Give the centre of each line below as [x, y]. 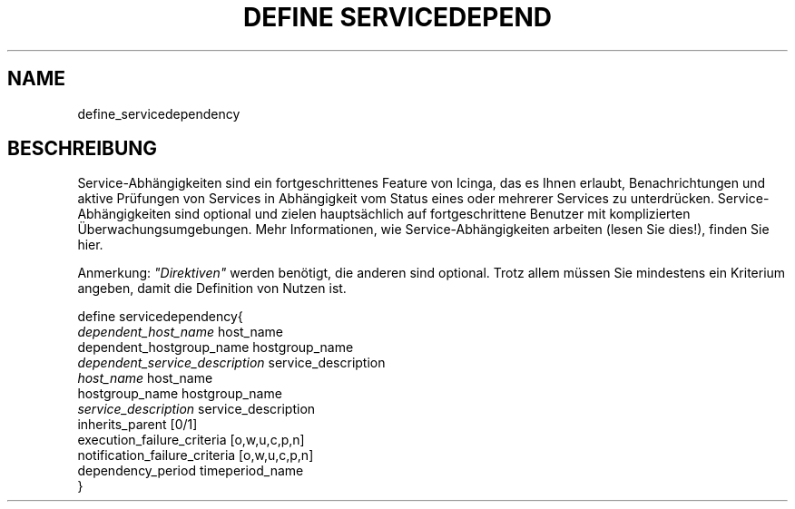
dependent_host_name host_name [181, 332]
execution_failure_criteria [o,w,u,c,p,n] [191, 440]
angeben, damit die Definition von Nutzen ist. [212, 289]
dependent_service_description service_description [231, 363]
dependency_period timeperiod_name [191, 471]
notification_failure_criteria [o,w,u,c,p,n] [196, 455]
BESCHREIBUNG [83, 149]
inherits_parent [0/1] [137, 425]
